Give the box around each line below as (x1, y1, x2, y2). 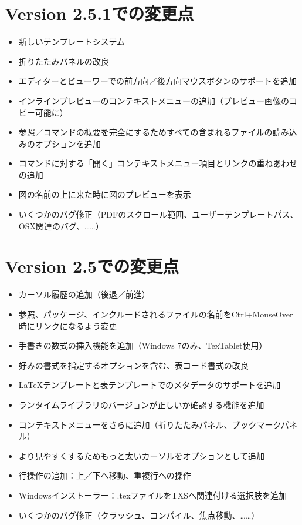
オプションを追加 (35, 137, 101, 149)
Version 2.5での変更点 (5, 254, 179, 278)
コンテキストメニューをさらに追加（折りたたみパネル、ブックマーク (18, 418, 281, 430)
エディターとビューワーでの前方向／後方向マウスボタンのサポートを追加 (18, 75, 297, 87)
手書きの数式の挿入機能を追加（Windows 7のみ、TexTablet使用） (18, 339, 267, 352)
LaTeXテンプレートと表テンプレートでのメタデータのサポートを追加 (18, 379, 281, 391)
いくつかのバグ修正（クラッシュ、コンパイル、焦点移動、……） (18, 509, 260, 521)
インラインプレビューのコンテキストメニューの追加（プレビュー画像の (18, 94, 289, 106)
